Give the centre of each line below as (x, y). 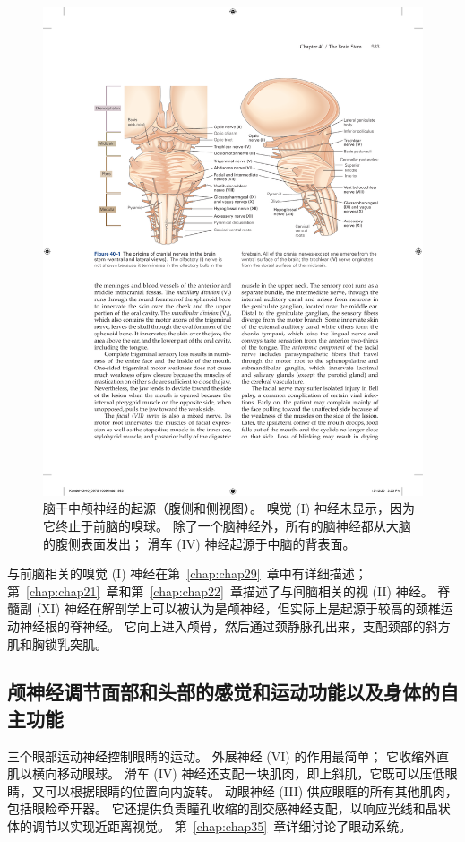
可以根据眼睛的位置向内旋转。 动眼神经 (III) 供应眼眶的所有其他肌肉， (251, 790)
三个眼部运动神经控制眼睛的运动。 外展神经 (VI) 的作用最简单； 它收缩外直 (228, 755)
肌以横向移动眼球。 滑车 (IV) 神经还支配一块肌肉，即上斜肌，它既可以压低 (226, 773)
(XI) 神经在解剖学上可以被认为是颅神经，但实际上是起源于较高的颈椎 (238, 608)
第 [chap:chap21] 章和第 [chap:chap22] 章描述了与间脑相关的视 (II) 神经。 (220, 590)
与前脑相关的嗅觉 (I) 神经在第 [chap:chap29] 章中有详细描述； (187, 573)
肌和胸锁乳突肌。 (57, 643)
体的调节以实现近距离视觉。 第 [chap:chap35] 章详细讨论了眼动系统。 (210, 826)
